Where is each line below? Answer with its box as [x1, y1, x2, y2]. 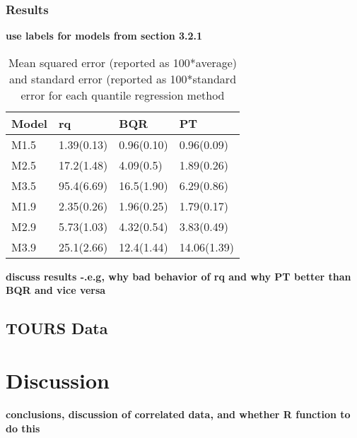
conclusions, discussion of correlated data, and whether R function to [6, 406, 351, 421]
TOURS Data [6, 317, 108, 339]
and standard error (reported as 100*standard [8, 70, 237, 87]
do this [6, 420, 40, 435]
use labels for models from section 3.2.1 [6, 28, 203, 43]
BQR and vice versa [6, 283, 106, 297]
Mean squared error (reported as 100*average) [8, 54, 238, 71]
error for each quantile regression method [21, 86, 225, 103]
